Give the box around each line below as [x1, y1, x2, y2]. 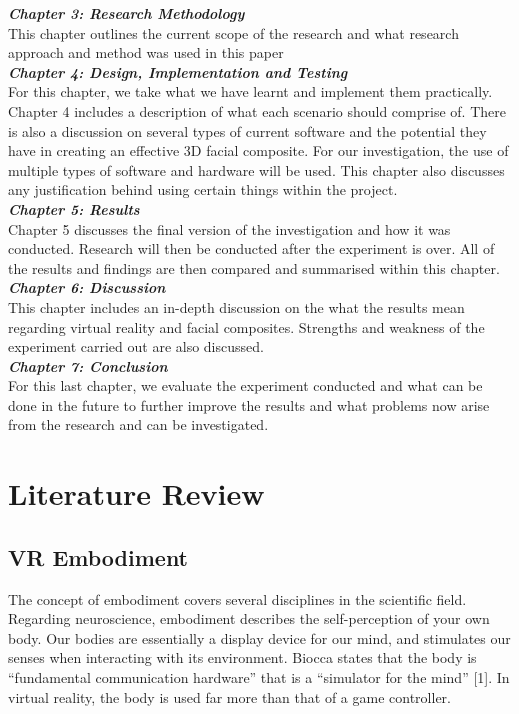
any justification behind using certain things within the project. [8, 179, 398, 200]
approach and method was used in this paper [8, 42, 284, 63]
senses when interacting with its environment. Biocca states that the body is [8, 647, 477, 668]
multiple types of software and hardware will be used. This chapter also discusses [8, 159, 505, 180]
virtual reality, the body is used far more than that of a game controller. [8, 686, 451, 707]
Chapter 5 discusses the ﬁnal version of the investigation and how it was [8, 218, 451, 239]
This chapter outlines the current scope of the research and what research [8, 22, 459, 43]
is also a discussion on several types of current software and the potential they [8, 120, 487, 141]
